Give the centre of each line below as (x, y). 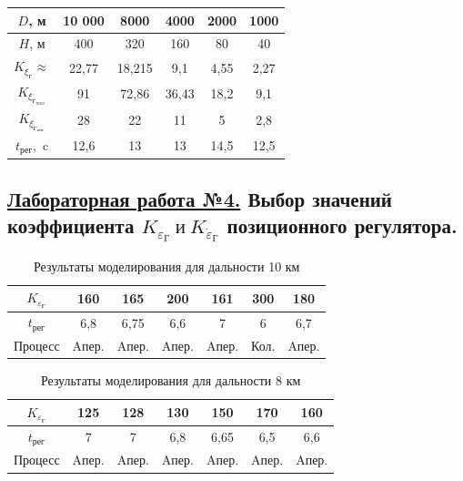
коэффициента (71, 225)
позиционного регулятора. (342, 225)
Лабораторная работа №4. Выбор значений (200, 198)
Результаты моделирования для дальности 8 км (171, 380)
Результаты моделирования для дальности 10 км (167, 266)
